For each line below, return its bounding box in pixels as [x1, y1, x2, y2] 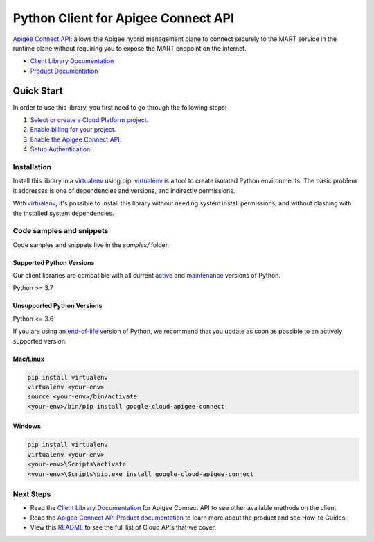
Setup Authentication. [30, 145, 93, 153]
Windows [12, 422, 41, 430]
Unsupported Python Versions [12, 302, 103, 310]
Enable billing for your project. [30, 126, 116, 134]
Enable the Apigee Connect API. [30, 135, 122, 144]
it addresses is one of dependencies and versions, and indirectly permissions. [12, 186, 235, 194]
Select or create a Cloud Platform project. [30, 116, 149, 124]
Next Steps [12, 489, 51, 499]
